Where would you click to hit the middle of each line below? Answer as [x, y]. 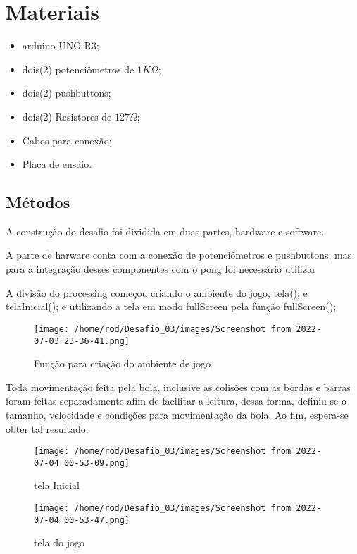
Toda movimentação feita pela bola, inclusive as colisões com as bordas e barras [178, 387]
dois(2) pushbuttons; [67, 93]
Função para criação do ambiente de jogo [123, 363]
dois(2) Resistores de [67, 116]
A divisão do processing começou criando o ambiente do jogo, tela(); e [157, 292]
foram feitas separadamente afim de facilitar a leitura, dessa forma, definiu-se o [176, 401]
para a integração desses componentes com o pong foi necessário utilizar [161, 269]
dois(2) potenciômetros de [78, 69]
